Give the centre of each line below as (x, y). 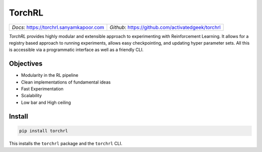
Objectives (26, 64)
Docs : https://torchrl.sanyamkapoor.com (58, 27)
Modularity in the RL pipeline (50, 75)
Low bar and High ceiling (46, 102)
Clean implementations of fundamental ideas (66, 82)
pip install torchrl (43, 131)
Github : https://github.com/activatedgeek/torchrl (165, 27)
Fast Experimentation (42, 89)
